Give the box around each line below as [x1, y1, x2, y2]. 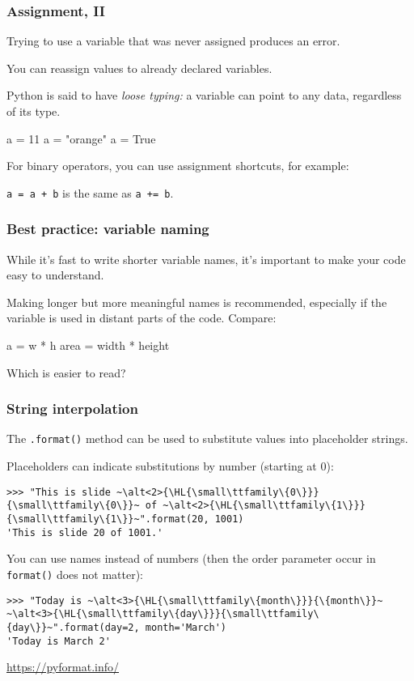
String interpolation [6, 398, 138, 419]
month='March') [145, 621, 227, 633]
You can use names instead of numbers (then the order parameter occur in [6, 550, 376, 567]
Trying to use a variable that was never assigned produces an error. [6, 32, 340, 49]
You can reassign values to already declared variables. [6, 59, 272, 76]
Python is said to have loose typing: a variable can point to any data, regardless [6, 87, 402, 104]
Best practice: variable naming [6, 219, 209, 239]
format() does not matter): [6, 565, 144, 582]
